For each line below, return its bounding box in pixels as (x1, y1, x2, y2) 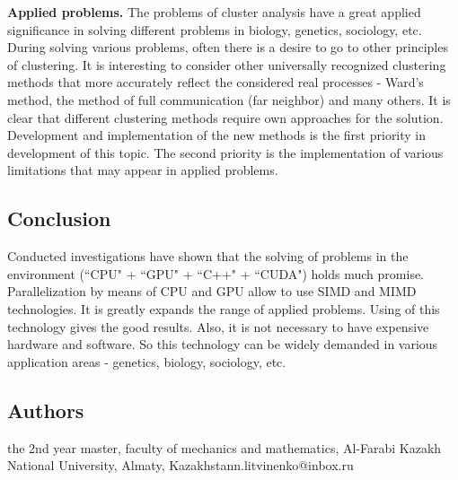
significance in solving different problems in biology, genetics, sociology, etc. (7, 20, 422, 39)
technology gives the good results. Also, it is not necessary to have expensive (7, 317, 429, 336)
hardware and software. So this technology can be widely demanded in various (7, 335, 438, 353)
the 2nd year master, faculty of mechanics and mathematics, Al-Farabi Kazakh (7, 438, 442, 457)
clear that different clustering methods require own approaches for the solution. (7, 108, 444, 127)
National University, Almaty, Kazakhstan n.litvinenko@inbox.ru (7, 456, 354, 475)
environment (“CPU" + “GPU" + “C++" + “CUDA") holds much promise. (7, 264, 425, 283)
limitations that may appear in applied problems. (7, 161, 278, 179)
